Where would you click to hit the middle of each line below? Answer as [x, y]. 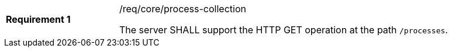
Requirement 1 [38, 19]
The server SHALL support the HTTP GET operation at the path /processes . [284, 30]
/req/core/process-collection [183, 9]
